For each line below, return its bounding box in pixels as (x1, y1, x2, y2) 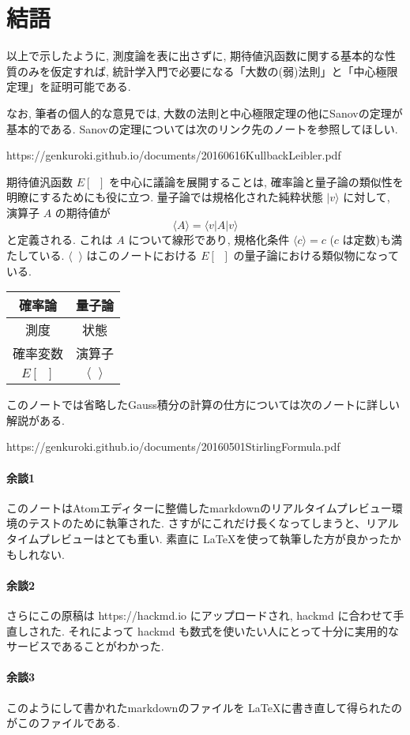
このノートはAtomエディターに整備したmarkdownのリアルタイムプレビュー (6, 499, 392, 516)
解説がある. (6, 411, 65, 428)
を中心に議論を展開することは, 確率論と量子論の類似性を (109, 173, 404, 189)
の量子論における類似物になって (233, 247, 399, 264)
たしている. (6, 247, 65, 264)
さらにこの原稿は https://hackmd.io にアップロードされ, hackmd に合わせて (6, 607, 393, 623)
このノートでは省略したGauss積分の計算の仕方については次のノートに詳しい (6, 396, 401, 413)
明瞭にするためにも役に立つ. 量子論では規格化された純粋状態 (6, 189, 323, 205)
